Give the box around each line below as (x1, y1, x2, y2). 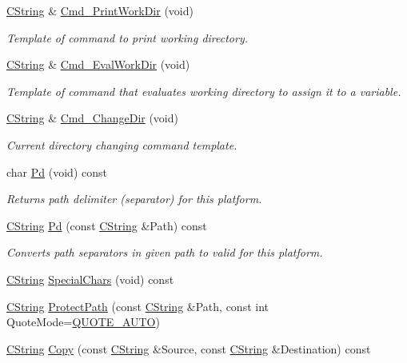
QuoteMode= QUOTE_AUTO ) (6, 313, 160, 330)
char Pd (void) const (6, 163, 107, 180)
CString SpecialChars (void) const (6, 270, 174, 287)
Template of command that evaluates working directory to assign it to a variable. (6, 82, 401, 99)
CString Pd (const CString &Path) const (6, 217, 207, 233)
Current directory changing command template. (6, 136, 237, 153)
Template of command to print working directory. (6, 29, 249, 46)
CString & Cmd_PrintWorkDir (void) (6, 2, 194, 18)
